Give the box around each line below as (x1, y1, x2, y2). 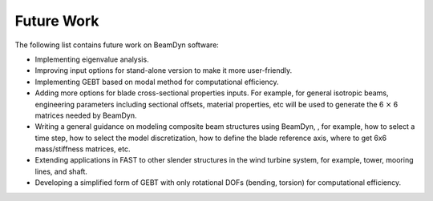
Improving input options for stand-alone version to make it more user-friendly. (34, 66, 293, 75)
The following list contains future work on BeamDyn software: (14, 40, 220, 50)
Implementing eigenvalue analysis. (34, 54, 149, 64)
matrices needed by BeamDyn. (34, 111, 137, 120)
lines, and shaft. (34, 167, 88, 176)
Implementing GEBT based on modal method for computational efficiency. (34, 77, 280, 86)
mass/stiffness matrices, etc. (34, 144, 131, 154)
